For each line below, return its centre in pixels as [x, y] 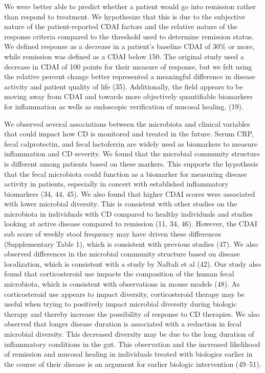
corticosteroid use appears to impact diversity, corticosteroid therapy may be [125, 294]
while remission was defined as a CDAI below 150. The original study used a [124, 56]
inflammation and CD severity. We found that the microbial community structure [132, 154]
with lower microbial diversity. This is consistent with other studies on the [120, 204]
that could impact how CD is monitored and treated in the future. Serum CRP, [129, 134]
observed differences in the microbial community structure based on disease [122, 254]
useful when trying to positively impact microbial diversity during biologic [120, 304]
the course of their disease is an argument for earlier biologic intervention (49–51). [133, 364]
